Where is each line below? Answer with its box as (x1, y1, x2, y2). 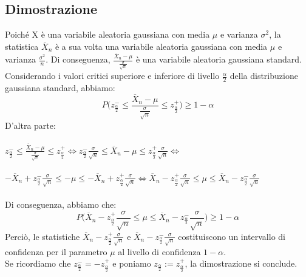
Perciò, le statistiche (5, 230, 80, 242)
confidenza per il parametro (5, 245, 107, 258)
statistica (5, 39, 39, 52)
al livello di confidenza (118, 245, 201, 258)
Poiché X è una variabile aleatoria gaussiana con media (5, 28, 210, 41)
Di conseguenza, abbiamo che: (5, 198, 117, 211)
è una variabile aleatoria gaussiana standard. (135, 53, 302, 66)
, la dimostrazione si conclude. (185, 257, 297, 270)
